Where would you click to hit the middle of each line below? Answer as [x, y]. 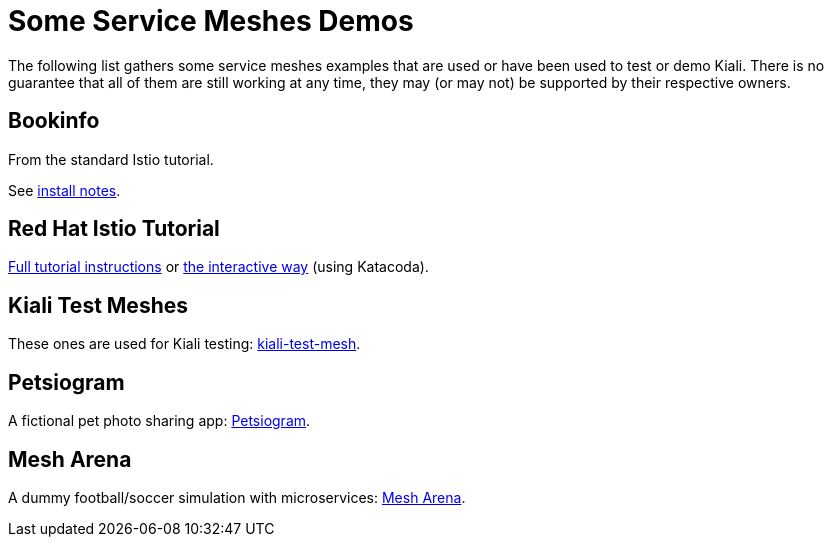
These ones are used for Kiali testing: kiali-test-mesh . [184, 344]
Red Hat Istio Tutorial [114, 229]
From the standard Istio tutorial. [111, 159]
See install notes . [64, 190]
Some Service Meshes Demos [211, 21]
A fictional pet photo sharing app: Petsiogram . [159, 421]
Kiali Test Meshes [98, 305]
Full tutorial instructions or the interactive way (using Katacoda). [218, 267]
